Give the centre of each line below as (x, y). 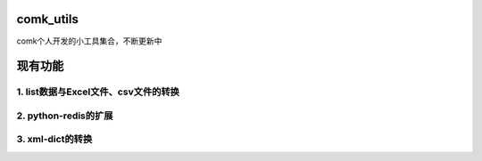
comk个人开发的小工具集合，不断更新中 (89, 41)
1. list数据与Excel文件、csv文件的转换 (98, 92)
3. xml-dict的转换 (54, 140)
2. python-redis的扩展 (65, 116)
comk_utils (48, 19)
